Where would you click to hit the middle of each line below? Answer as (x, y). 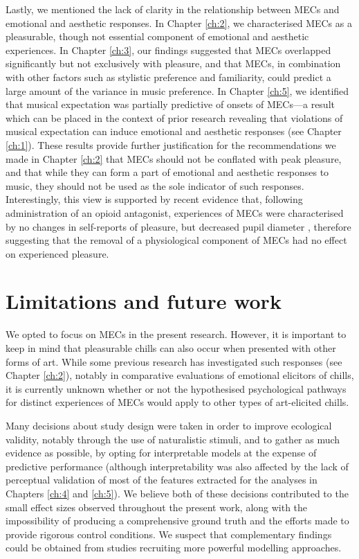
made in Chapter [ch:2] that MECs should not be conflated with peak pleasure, (174, 158)
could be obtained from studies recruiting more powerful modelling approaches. (174, 548)
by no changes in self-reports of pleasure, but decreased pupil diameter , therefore (178, 226)
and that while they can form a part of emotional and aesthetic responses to (167, 172)
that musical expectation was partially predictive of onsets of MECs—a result (170, 104)
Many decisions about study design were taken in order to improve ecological (169, 425)
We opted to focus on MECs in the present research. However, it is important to (176, 334)
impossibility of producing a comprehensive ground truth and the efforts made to (177, 521)
